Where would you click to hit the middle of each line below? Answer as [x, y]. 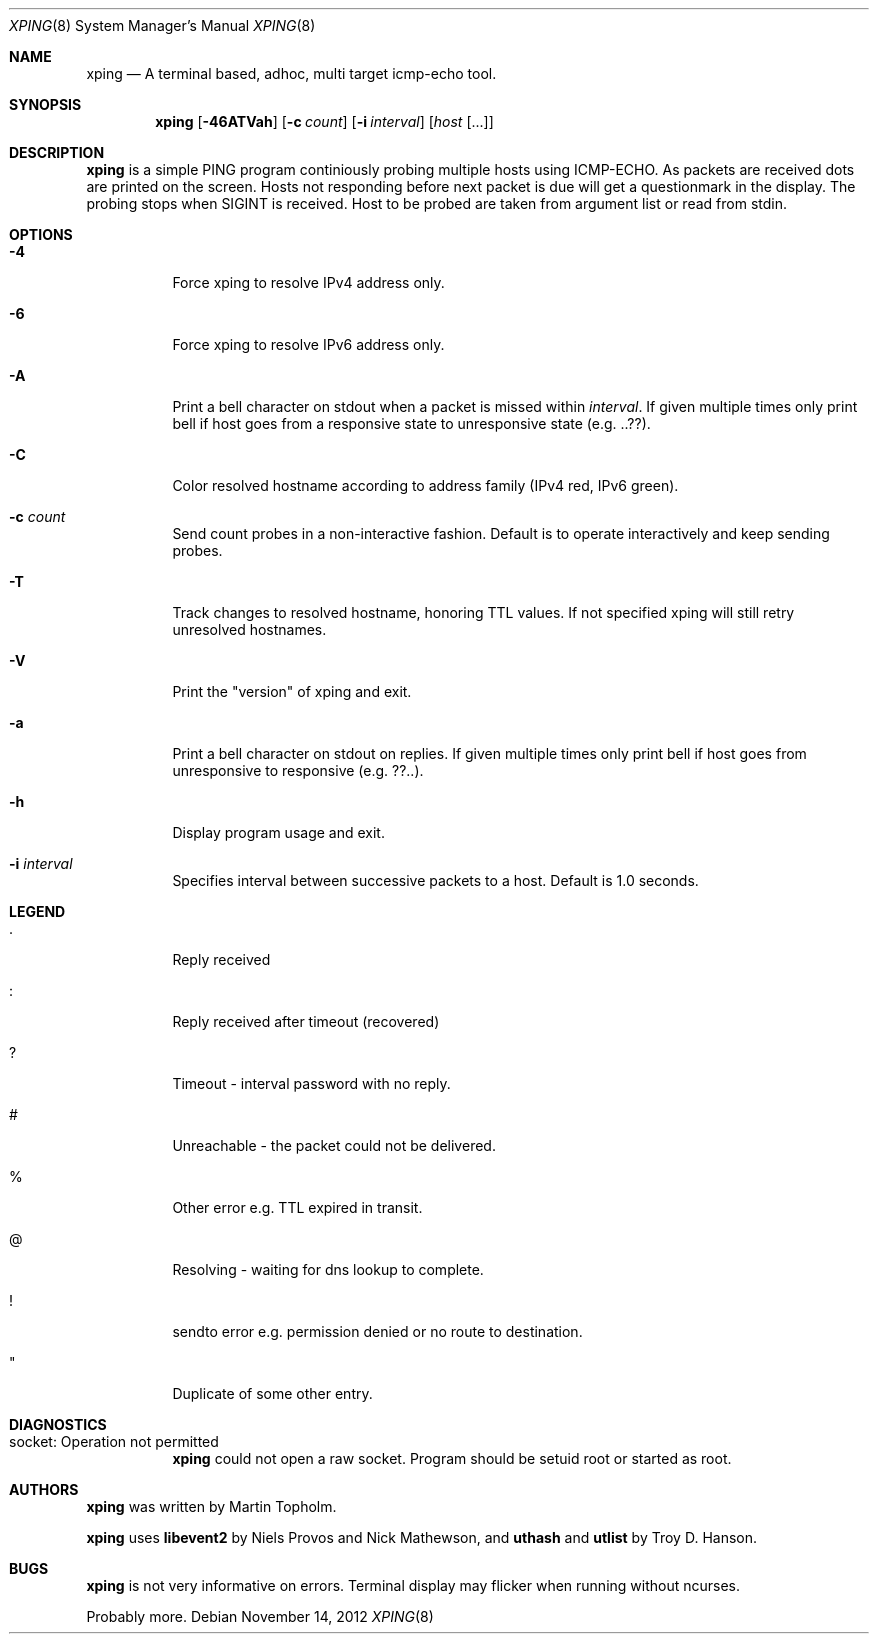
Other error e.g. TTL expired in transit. [297, 1207]
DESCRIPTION [57, 152]
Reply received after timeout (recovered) [306, 1021]
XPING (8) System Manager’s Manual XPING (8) [162, 25]
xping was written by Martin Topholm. [211, 1506]
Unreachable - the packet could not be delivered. [334, 1145]
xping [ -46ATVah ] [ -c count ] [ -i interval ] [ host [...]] [324, 121]
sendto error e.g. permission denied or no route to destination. [377, 1331]
